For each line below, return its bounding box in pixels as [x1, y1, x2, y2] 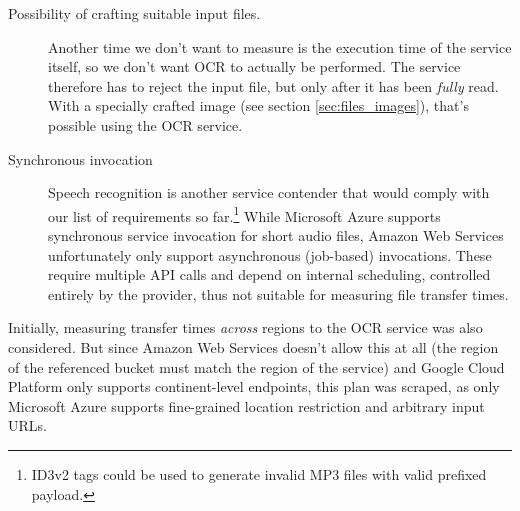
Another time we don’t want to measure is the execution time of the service [48, 36, 512, 57]
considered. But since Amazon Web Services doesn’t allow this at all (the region [8, 336, 499, 357]
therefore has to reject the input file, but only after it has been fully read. [48, 75, 499, 96]
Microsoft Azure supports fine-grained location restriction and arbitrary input [8, 395, 485, 416]
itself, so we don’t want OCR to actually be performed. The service [48, 56, 461, 77]
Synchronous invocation [8, 148, 153, 169]
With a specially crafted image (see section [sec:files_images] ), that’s [48, 95, 469, 116]
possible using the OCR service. [48, 114, 243, 135]
